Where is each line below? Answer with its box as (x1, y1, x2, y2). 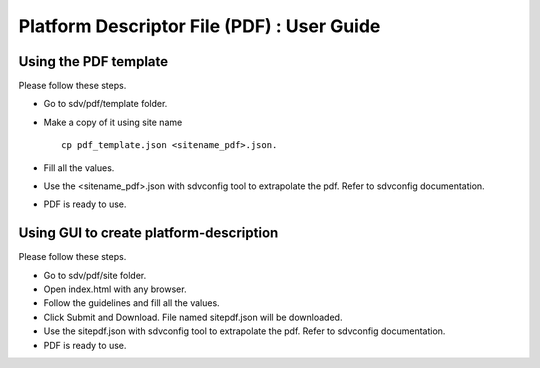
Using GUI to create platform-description (18, 225, 279, 242)
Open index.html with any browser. (43, 283, 187, 295)
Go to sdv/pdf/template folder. (43, 98, 168, 110)
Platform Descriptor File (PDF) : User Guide (18, 15, 381, 37)
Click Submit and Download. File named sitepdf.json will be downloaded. (43, 311, 343, 323)
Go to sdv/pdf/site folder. (43, 269, 147, 281)
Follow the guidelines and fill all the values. (43, 297, 220, 309)
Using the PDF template (18, 53, 169, 70)
